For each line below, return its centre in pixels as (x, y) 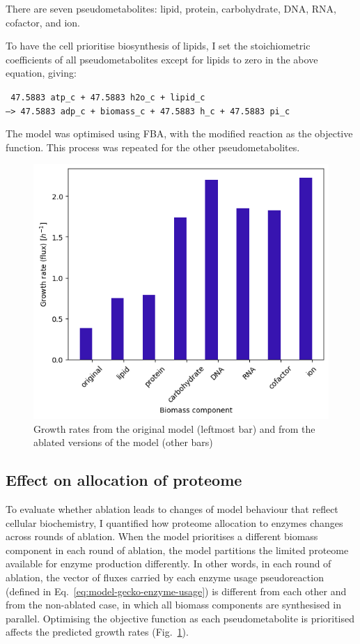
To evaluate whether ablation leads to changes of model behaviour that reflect (172, 508)
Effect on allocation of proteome (124, 480)
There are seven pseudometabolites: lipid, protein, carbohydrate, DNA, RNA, (171, 8)
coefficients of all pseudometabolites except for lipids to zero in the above (162, 59)
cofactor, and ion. (43, 22)
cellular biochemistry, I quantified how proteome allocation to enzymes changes (174, 522)
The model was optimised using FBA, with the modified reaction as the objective (179, 133)
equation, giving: (41, 73)
